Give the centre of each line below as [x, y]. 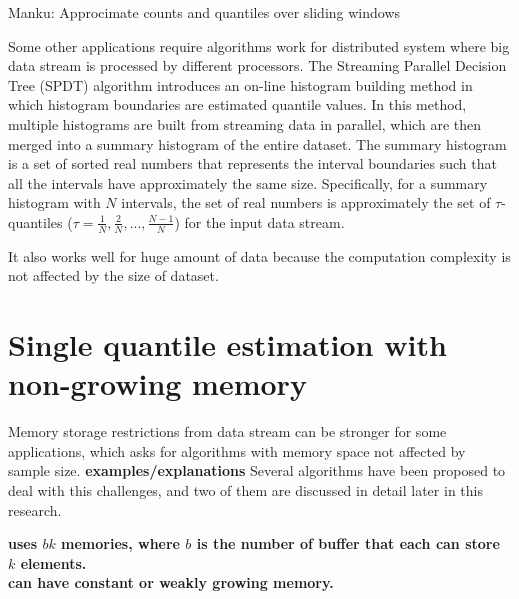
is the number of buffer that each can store [348, 543]
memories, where [120, 543]
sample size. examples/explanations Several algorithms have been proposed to [257, 470]
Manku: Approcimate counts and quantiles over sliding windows [204, 12]
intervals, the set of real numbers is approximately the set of [306, 202]
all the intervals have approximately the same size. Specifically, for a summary [248, 182]
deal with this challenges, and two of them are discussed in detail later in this [245, 490]
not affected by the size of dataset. [113, 275]
